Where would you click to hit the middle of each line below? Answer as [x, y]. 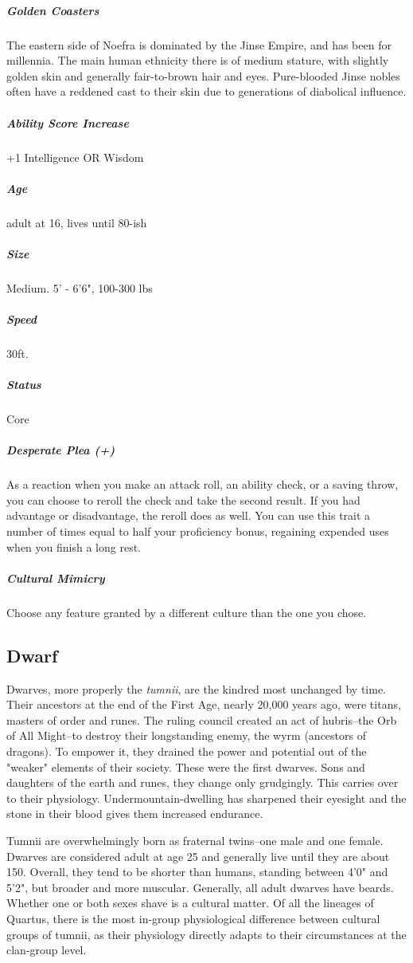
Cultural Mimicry [56, 578]
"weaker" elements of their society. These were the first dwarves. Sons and [186, 766]
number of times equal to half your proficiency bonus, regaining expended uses [198, 531]
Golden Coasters [53, 10]
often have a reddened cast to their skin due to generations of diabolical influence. [206, 91]
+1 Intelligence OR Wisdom [75, 157]
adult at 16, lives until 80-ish [77, 222]
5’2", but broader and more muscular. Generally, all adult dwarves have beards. [200, 887]
